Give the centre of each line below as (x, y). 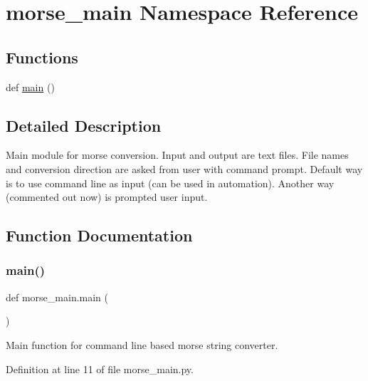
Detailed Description (84, 125)
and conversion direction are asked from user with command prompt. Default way (184, 168)
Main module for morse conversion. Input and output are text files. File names (177, 155)
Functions (42, 57)
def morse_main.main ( (57, 297)
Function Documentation (99, 235)
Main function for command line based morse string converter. (142, 344)
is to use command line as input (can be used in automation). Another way (170, 183)
